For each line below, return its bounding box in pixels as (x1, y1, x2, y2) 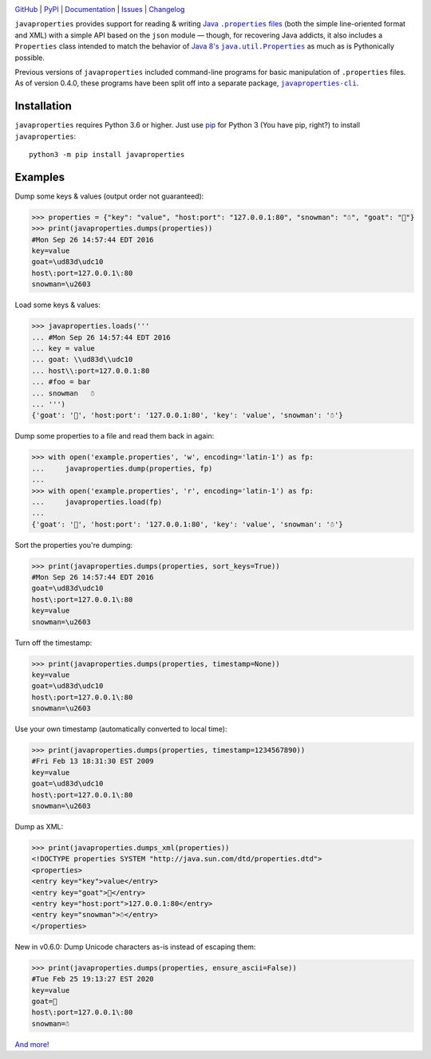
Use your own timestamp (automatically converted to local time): (14, 724, 227, 734)
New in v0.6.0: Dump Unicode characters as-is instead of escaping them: (14, 942, 256, 951)
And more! (14, 1039, 49, 1049)
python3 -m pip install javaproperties (29, 150, 185, 159)
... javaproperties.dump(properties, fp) (31, 463, 213, 473)
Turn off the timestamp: (14, 638, 93, 648)
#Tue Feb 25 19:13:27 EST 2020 (31, 974, 155, 984)
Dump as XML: (14, 822, 64, 832)
